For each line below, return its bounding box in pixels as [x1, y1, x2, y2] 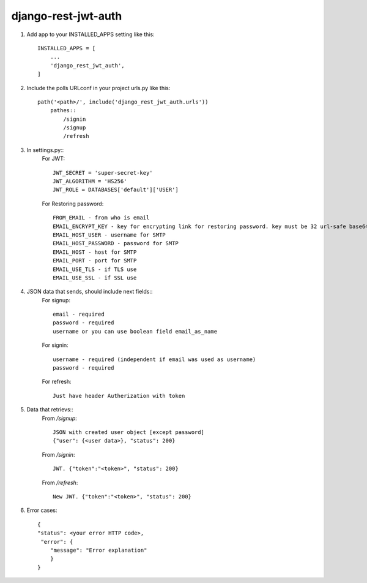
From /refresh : [42, 479, 78, 486]
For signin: [42, 341, 69, 349]
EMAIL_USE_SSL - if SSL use [53, 274, 137, 281]
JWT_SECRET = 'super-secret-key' [53, 169, 153, 176]
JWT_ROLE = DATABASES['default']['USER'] [53, 186, 179, 193]
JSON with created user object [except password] [53, 429, 205, 435]
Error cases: [26, 506, 57, 514]
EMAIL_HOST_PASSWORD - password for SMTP [53, 240, 179, 247]
